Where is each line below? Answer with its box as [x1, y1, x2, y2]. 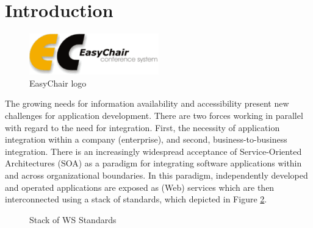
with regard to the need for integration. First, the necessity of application [5, 121, 280, 134]
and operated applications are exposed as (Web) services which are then [5, 180, 275, 193]
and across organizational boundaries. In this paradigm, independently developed [5, 169, 308, 182]
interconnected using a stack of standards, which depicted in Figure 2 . [5, 193, 267, 205]
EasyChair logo [29, 76, 87, 89]
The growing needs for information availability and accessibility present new [5, 97, 289, 110]
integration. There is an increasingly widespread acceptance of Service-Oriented [5, 144, 302, 157]
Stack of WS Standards [29, 213, 117, 226]
